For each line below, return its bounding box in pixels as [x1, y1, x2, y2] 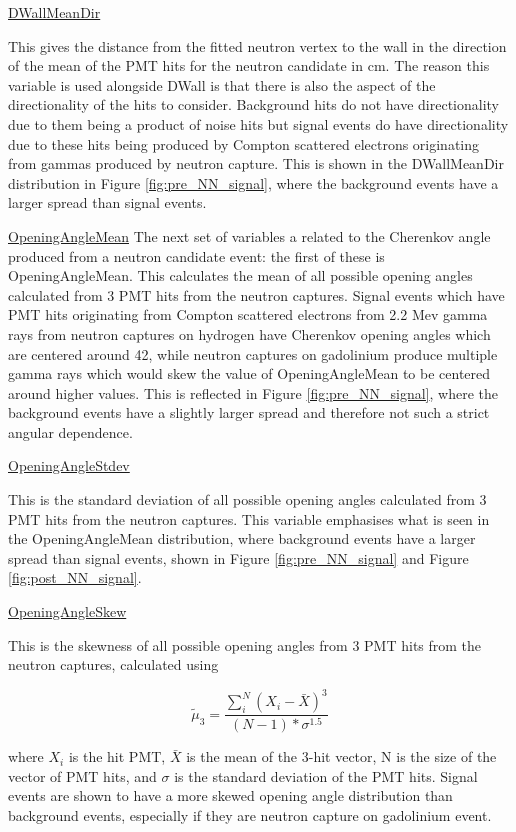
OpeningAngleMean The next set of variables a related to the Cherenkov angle [8, 225, 491, 246]
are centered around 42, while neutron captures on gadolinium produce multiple [8, 343, 498, 364]
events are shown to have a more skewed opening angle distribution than [8, 785, 453, 806]
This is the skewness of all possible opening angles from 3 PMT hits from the [8, 634, 482, 655]
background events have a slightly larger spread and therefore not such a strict [8, 402, 490, 423]
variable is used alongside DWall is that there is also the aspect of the [8, 74, 436, 95]
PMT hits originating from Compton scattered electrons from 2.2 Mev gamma [8, 304, 488, 325]
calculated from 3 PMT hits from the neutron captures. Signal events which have [8, 284, 505, 305]
